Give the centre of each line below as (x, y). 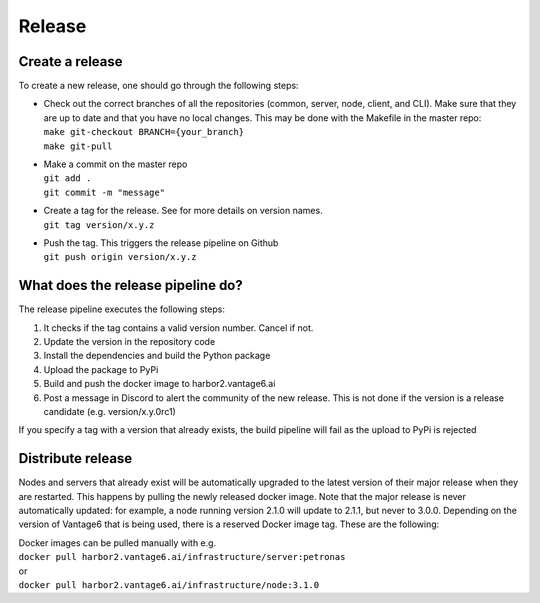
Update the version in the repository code (129, 342)
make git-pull (78, 146)
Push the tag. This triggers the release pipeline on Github (161, 242)
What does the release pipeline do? (131, 285)
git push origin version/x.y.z (120, 257)
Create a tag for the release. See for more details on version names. (183, 211)
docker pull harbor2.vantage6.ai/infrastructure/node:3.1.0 (169, 585)
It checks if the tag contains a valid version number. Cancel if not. (178, 327)
